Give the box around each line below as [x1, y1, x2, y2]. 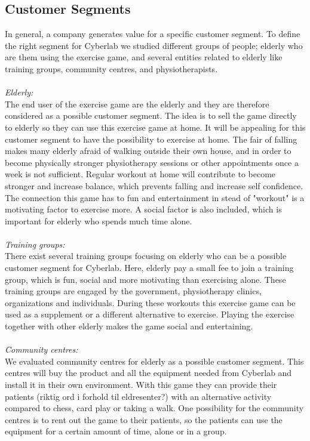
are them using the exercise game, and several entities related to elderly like [5, 51, 283, 63]
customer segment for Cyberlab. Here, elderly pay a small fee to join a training [5, 261, 294, 274]
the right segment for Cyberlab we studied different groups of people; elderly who [5, 39, 303, 51]
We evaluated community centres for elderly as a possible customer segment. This [5, 354, 304, 367]
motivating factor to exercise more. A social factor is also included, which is [5, 203, 282, 215]
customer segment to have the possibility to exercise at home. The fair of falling [5, 132, 297, 145]
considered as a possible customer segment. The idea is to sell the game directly [5, 109, 297, 122]
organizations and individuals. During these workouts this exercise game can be [5, 296, 296, 309]
